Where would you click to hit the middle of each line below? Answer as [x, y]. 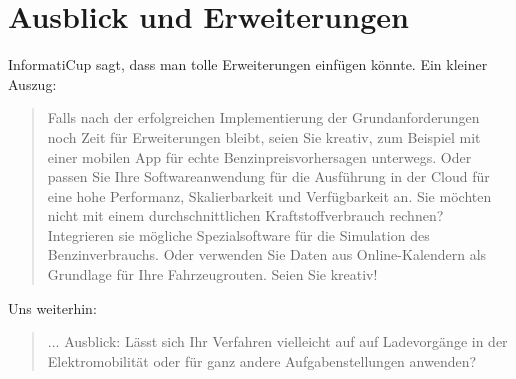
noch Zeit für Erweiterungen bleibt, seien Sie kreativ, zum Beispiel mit [264, 136]
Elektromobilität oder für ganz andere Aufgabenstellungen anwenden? [262, 360]
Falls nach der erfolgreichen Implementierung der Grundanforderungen [263, 117]
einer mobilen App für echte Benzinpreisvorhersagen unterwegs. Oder [259, 156]
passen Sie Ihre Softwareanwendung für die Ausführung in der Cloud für [268, 176]
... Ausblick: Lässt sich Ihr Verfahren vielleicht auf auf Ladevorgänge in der [277, 341]
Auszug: [32, 83]
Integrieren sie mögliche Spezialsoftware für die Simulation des [238, 234]
